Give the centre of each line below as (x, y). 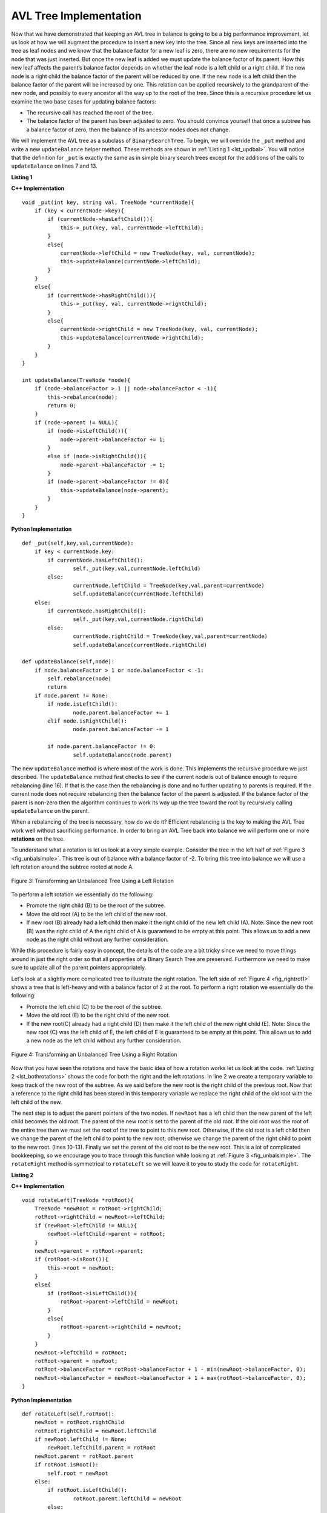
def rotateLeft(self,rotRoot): (68, 1414)
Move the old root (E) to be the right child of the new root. (98, 1015)
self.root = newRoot (78, 1473)
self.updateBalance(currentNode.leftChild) (138, 594)
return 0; (62, 405)
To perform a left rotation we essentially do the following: (82, 894)
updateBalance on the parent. (50, 810)
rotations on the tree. (38, 839)
